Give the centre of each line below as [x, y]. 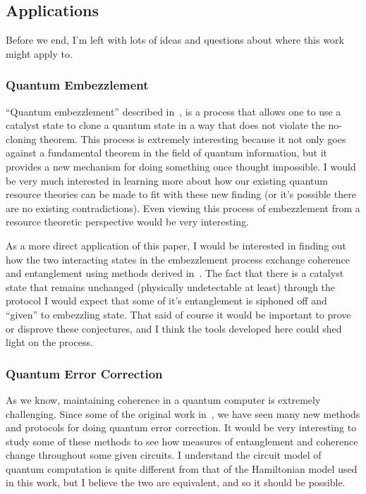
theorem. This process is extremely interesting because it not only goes [193, 138]
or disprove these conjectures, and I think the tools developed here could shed [174, 328]
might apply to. [39, 53]
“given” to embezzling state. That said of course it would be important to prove [178, 314]
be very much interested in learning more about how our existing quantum [167, 180]
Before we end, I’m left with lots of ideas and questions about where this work [175, 40]
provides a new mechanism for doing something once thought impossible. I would [181, 166]
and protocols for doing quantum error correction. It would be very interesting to [181, 427]
